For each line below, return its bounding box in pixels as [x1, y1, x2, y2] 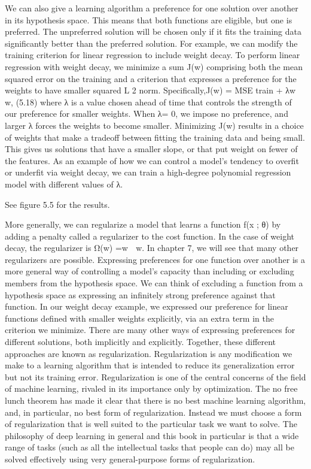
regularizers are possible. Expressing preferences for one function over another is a [5, 253, 306, 265]
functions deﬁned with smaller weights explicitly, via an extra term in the [5, 311, 274, 324]
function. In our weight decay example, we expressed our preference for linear [5, 300, 288, 313]
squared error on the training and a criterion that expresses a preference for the [5, 72, 297, 84]
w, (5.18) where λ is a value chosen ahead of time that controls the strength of [5, 95, 292, 108]
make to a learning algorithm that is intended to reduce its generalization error [5, 359, 295, 371]
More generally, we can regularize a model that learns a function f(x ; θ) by [5, 218, 281, 231]
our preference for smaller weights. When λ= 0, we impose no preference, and [5, 107, 288, 120]
